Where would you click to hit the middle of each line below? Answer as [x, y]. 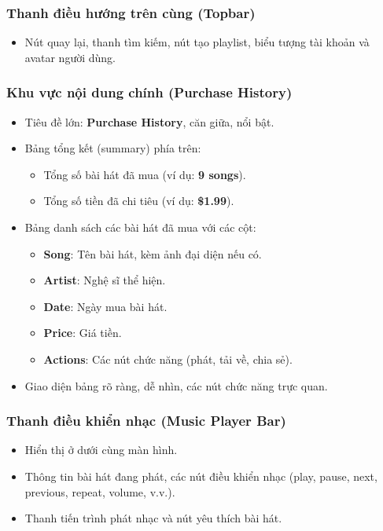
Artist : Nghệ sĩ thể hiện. [105, 280]
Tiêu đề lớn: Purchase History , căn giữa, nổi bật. [149, 121]
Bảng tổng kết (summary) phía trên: [113, 148]
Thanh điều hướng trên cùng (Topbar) [131, 12]
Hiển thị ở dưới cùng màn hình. [101, 450]
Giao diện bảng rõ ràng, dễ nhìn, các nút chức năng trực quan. [176, 385]
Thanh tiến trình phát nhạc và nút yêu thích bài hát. [153, 518]
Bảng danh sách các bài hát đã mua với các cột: [140, 227]
